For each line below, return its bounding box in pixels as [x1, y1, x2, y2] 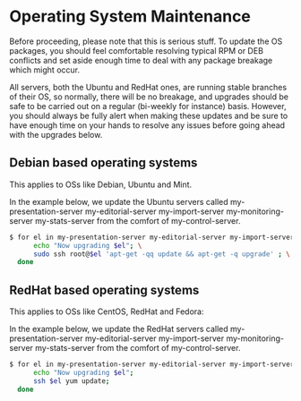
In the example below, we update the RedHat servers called [9, 324, 228, 335]
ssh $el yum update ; [32, 376, 110, 386]
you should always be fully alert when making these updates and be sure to [9, 110, 288, 121]
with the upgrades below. [9, 129, 103, 140]
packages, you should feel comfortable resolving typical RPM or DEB [9, 45, 264, 55]
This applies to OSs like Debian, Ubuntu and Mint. [9, 179, 193, 190]
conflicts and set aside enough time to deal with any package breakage [9, 55, 273, 65]
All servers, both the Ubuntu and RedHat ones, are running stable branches [9, 81, 288, 92]
